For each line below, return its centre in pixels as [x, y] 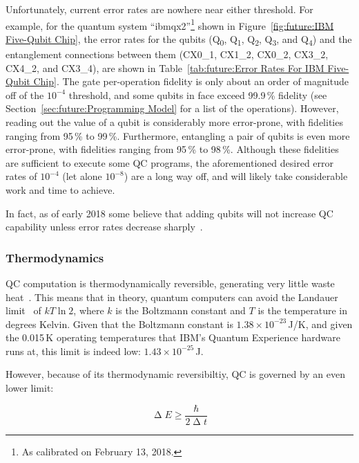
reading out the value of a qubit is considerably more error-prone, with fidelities [174, 121]
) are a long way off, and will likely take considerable [236, 176]
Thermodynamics [55, 257]
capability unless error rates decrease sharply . [104, 227]
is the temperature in [303, 310]
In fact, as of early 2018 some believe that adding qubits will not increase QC [169, 213]
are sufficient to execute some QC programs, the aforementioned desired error [170, 162]
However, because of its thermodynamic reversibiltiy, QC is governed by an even [176, 374]
